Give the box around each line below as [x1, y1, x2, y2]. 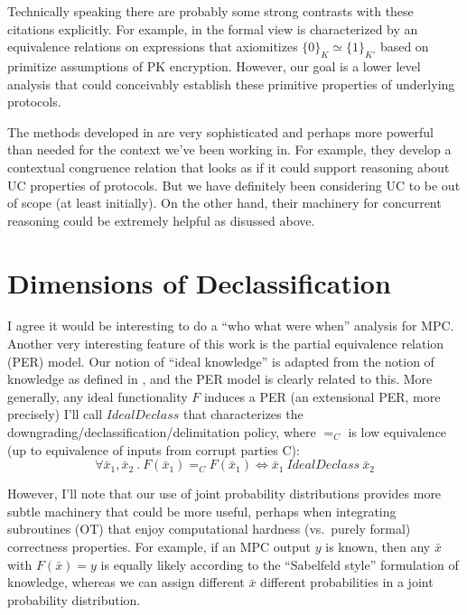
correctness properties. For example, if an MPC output [7, 536, 312, 555]
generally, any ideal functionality [7, 387, 188, 405]
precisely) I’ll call [7, 405, 103, 424]
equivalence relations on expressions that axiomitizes [7, 37, 298, 56]
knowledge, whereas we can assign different [7, 573, 245, 592]
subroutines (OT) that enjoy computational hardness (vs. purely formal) [7, 519, 411, 538]
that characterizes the [182, 405, 304, 424]
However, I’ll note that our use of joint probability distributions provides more [7, 484, 442, 503]
